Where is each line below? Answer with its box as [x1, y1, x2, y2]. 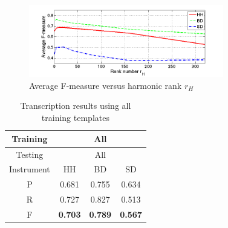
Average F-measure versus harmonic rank [29, 79, 182, 91]
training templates [41, 111, 109, 124]
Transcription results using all [20, 99, 131, 112]
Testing [16, 148, 44, 160]
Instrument [9, 163, 50, 175]
